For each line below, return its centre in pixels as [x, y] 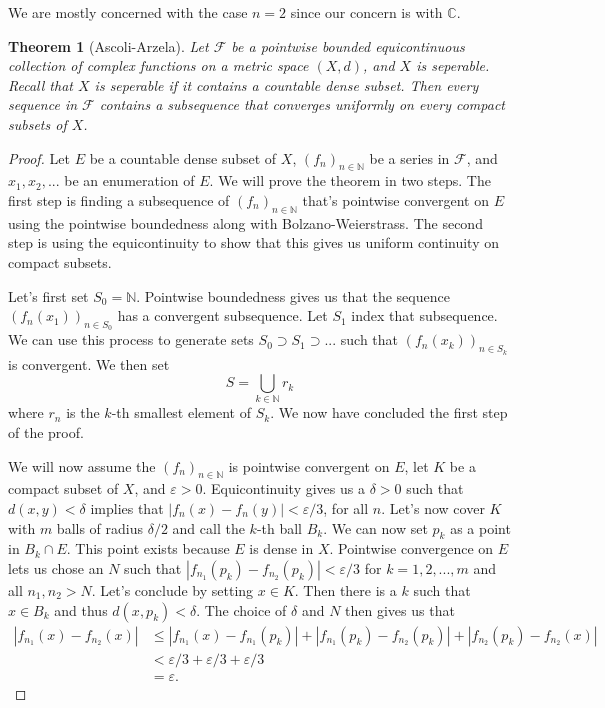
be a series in [409, 157]
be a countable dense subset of [183, 157]
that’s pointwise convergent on [395, 199]
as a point [480, 527]
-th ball [279, 527]
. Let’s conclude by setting [172, 590]
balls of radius [100, 527]
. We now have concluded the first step [389, 412]
